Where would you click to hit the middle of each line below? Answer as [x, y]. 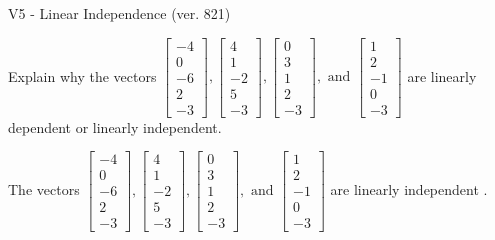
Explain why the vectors [82, 75]
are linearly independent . [409, 188]
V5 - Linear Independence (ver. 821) [119, 13]
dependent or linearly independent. [115, 126]
